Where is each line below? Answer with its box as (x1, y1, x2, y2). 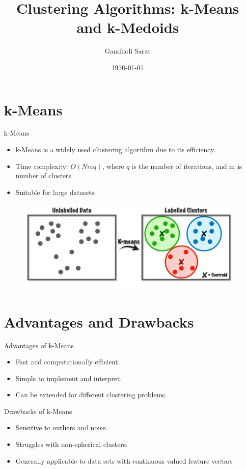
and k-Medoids (76, 17, 179, 37)
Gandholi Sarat (105, 46, 151, 56)
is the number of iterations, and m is (132, 161, 242, 171)
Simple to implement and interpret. (15, 373, 122, 383)
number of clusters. (15, 170, 73, 181)
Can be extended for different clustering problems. (15, 389, 167, 400)
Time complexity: (15, 161, 68, 171)
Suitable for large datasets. (15, 187, 96, 197)
